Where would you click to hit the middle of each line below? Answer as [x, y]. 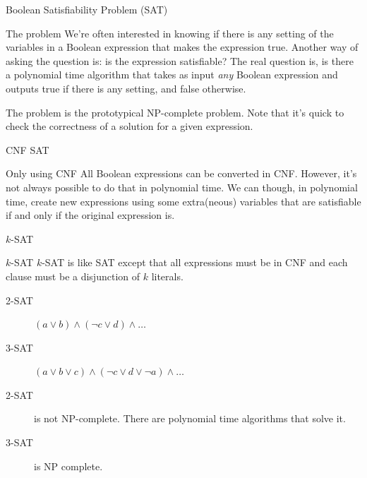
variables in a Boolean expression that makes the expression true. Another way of [182, 47]
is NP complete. [68, 466]
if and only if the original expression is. [90, 215]
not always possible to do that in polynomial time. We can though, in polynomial [182, 187]
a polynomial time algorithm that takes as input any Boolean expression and [172, 74]
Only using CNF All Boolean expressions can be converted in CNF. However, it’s [181, 173]
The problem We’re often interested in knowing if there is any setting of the [170, 33]
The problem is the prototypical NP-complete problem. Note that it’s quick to [175, 112]
